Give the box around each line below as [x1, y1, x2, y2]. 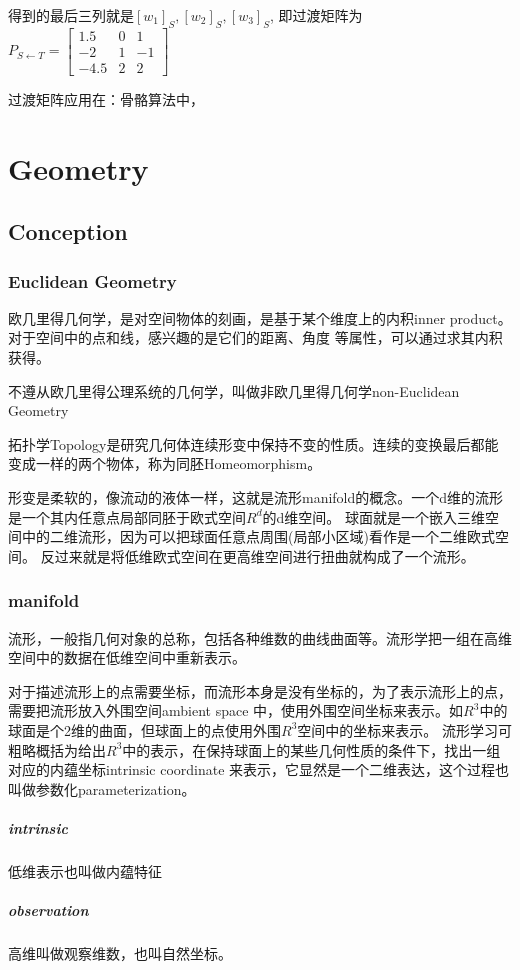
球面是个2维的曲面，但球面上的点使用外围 [8, 719, 281, 740]
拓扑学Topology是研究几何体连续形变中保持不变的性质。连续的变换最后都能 [8, 433, 499, 454]
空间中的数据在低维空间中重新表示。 [8, 647, 246, 668]
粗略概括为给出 [8, 739, 106, 760]
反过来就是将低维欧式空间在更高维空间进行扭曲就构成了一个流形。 [40, 545, 475, 566]
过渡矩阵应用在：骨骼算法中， [8, 88, 204, 109]
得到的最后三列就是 [8, 5, 134, 25]
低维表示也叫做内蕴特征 [8, 860, 162, 881]
